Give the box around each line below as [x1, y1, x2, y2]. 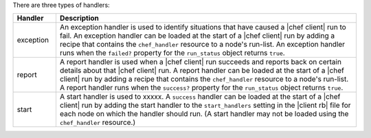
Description [59, 14, 100, 23]
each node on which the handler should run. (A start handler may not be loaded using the [59, 109, 349, 119]
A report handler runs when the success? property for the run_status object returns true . [59, 83, 344, 93]
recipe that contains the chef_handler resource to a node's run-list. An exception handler [59, 40, 346, 49]
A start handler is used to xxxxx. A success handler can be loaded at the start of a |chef [59, 92, 341, 102]
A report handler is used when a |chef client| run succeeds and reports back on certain [59, 57, 341, 67]
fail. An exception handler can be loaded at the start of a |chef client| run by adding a [59, 31, 335, 41]
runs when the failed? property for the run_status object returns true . [59, 48, 285, 58]
